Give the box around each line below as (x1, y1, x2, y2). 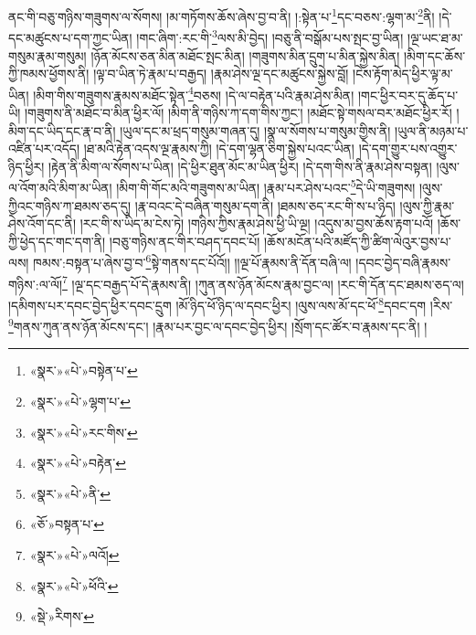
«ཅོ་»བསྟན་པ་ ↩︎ (29, 514, 104, 534)
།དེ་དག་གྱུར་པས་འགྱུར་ (358, 139, 458, 158)
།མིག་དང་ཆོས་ (403, 46, 466, 65)
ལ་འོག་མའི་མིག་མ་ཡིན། (8, 177, 112, 196)
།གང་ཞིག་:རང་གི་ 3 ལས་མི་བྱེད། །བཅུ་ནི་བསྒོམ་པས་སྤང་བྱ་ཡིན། (136, 26, 404, 47)
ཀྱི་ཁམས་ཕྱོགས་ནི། (8, 64, 90, 83)
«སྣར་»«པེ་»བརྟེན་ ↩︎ (29, 453, 126, 472)
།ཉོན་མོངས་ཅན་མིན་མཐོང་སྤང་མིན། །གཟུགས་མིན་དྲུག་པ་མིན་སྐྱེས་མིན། (90, 46, 400, 65)
